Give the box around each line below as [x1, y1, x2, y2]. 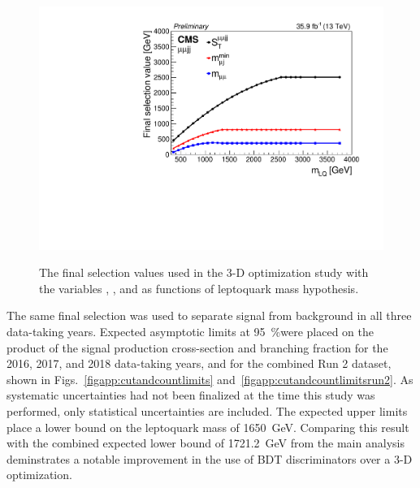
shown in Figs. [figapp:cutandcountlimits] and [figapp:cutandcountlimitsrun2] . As [6, 370, 414, 387]
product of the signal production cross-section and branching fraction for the [6, 339, 388, 356]
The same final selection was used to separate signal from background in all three [6, 307, 412, 324]
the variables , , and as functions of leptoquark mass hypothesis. [39, 279, 359, 296]
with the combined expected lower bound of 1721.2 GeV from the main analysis [6, 434, 405, 451]
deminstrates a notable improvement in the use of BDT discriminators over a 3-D [6, 450, 413, 467]
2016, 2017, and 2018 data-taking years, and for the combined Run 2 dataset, [6, 355, 392, 372]
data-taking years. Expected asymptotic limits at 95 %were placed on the [6, 323, 374, 340]
